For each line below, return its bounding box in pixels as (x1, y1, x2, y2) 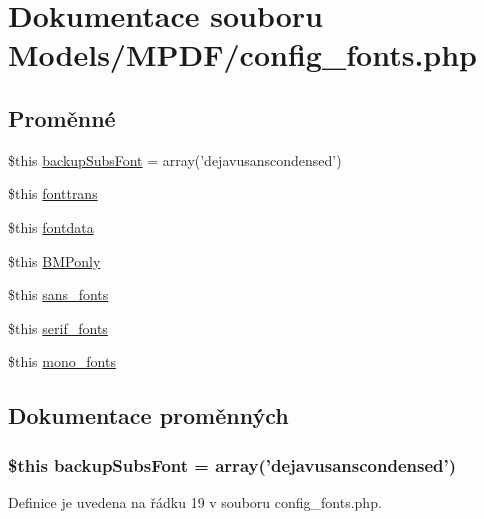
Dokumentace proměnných (8, 400, 289, 431)
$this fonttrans (8, 183, 98, 204)
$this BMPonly (8, 250, 101, 271)
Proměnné (8, 102, 116, 133)
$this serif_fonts (8, 317, 108, 338)
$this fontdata (8, 216, 94, 237)
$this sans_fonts (8, 284, 109, 305)
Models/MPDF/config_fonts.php (8, 34, 478, 75)
